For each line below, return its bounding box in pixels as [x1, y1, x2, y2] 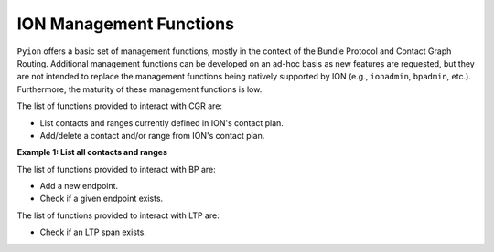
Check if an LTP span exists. [39, 226, 146, 237]
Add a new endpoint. [39, 181, 119, 192]
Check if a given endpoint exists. [39, 193, 164, 205]
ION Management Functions [16, 14, 235, 34]
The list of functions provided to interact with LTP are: [16, 210, 220, 221]
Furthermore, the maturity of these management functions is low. [16, 83, 263, 95]
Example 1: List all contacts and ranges [16, 147, 168, 158]
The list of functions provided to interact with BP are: [16, 163, 217, 174]
